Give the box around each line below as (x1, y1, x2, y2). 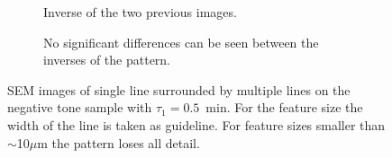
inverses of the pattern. (43, 50, 171, 69)
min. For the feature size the (205, 98, 363, 117)
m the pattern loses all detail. (37, 133, 200, 152)
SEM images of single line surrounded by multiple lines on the (7, 80, 351, 99)
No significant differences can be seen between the (43, 32, 319, 51)
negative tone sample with (7, 98, 152, 117)
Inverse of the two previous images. (43, 3, 237, 21)
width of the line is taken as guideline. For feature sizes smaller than (7, 115, 386, 134)
